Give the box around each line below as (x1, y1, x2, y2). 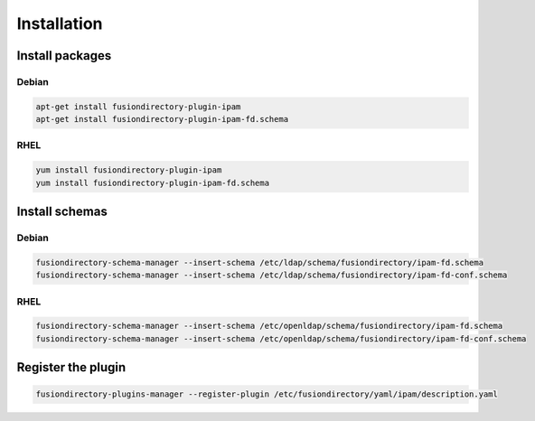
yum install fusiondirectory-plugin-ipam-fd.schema (35, 177, 270, 188)
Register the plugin (16, 360, 127, 375)
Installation (16, 14, 103, 33)
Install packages (16, 48, 112, 63)
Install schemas (16, 204, 108, 220)
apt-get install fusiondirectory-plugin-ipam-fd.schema (35, 114, 289, 125)
